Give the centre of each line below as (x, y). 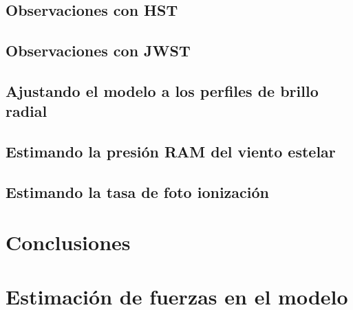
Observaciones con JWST (98, 51)
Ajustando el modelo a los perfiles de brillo (162, 90)
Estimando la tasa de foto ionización (137, 191)
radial (26, 111)
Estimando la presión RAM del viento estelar (171, 152)
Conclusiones (68, 242)
